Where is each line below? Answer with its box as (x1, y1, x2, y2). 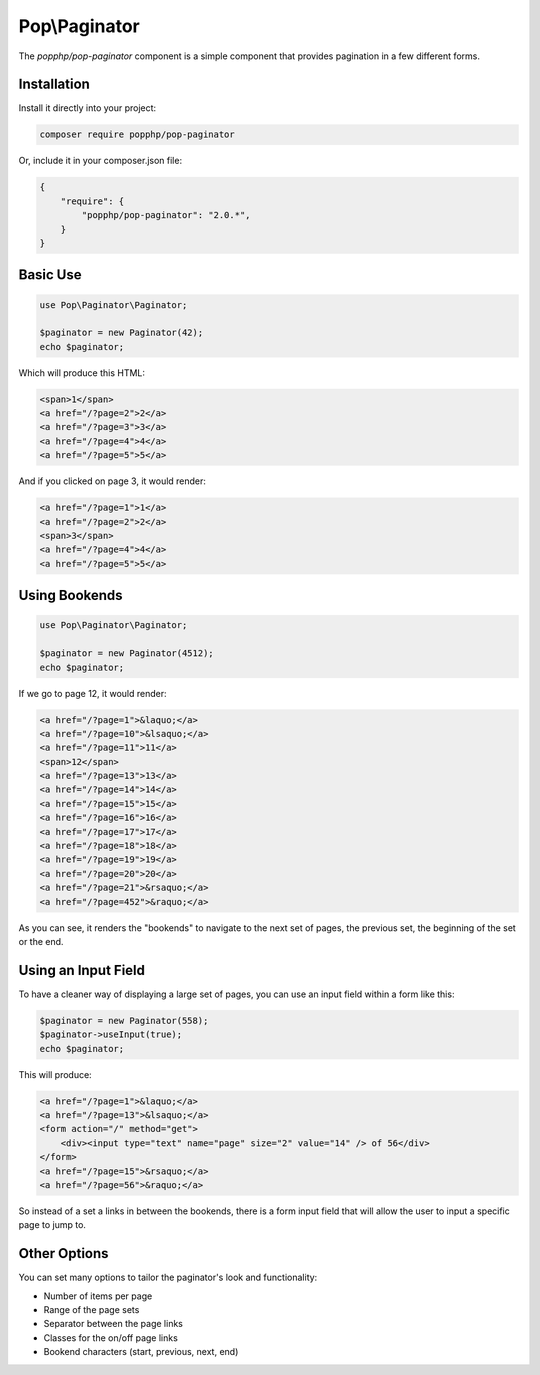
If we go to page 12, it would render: (18, 687, 167, 699)
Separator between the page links (43, 1318, 184, 1330)
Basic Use (18, 266, 82, 284)
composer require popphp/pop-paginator (39, 129, 235, 140)
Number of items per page (43, 1290, 153, 1302)
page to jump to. (18, 1219, 87, 1231)
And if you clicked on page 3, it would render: (18, 475, 207, 487)
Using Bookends (18, 587, 124, 604)
